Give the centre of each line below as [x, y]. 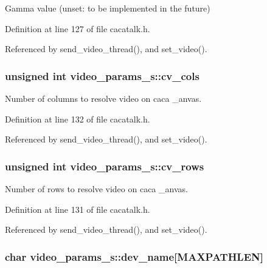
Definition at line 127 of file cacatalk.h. [78, 28]
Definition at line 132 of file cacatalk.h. [78, 119]
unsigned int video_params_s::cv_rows [105, 166]
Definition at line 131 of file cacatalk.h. [78, 209]
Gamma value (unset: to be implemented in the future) [108, 8]
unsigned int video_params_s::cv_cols [102, 75]
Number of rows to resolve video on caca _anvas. [96, 189]
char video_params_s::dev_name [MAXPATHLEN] [134, 256]
